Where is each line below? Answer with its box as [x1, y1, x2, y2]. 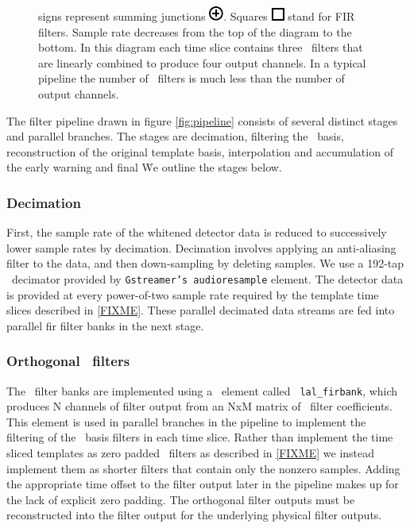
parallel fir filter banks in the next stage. [6, 317, 204, 333]
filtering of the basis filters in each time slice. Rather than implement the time [6, 429, 393, 445]
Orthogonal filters [6, 351, 130, 371]
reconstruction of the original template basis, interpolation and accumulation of [6, 143, 393, 160]
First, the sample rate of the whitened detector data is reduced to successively [6, 224, 387, 241]
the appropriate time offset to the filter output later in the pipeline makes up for [6, 476, 399, 492]
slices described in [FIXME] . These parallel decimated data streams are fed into [6, 302, 395, 318]
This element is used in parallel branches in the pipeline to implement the [6, 413, 366, 430]
